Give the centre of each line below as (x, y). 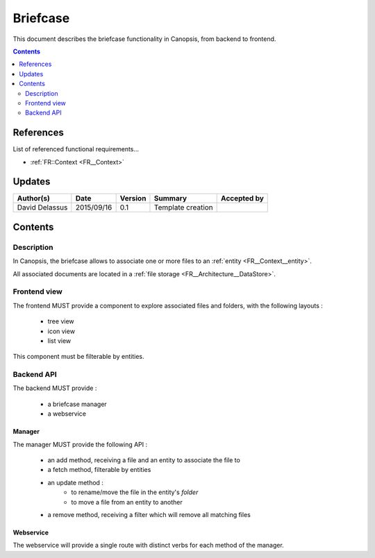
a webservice (67, 414)
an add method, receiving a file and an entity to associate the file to (144, 460)
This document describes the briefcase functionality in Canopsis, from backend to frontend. (144, 39)
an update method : (76, 482)
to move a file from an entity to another (127, 502)
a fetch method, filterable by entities (99, 470)
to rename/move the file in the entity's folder (135, 492)
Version (133, 198)
